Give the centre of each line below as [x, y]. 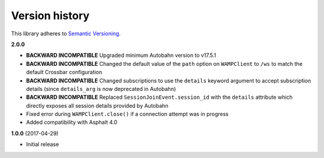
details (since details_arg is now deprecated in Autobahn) [101, 89]
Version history [50, 16]
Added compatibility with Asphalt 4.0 [72, 122]
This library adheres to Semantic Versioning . [66, 34]
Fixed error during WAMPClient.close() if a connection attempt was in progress [127, 114]
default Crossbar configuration [64, 72]
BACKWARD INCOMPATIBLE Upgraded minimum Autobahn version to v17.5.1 [121, 55]
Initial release [43, 144]
